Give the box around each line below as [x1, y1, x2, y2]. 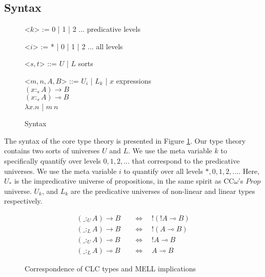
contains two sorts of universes [4, 145, 100, 156]
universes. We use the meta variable [4, 165, 117, 176]
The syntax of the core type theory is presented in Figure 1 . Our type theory [4, 135, 246, 146]
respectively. [4, 195, 43, 206]
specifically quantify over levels [4, 155, 101, 166]
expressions [116, 75, 151, 86]
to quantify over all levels [124, 165, 203, 176]
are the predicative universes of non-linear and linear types [70, 185, 255, 196]
